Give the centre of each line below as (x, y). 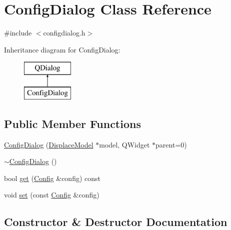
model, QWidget (124, 144)
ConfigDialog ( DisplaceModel (49, 144)
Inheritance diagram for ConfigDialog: (62, 49)
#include (18, 33)
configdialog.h (64, 33)
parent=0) (171, 144)
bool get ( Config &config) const (52, 178)
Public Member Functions (72, 123)
